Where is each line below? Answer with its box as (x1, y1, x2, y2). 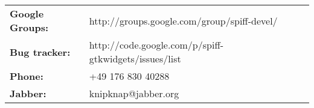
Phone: (10, 69, 43, 83)
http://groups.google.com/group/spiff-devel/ (89, 13, 278, 28)
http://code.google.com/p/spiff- (89, 38, 224, 52)
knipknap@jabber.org (89, 86, 179, 100)
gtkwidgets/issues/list (89, 52, 181, 65)
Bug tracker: (10, 44, 71, 59)
